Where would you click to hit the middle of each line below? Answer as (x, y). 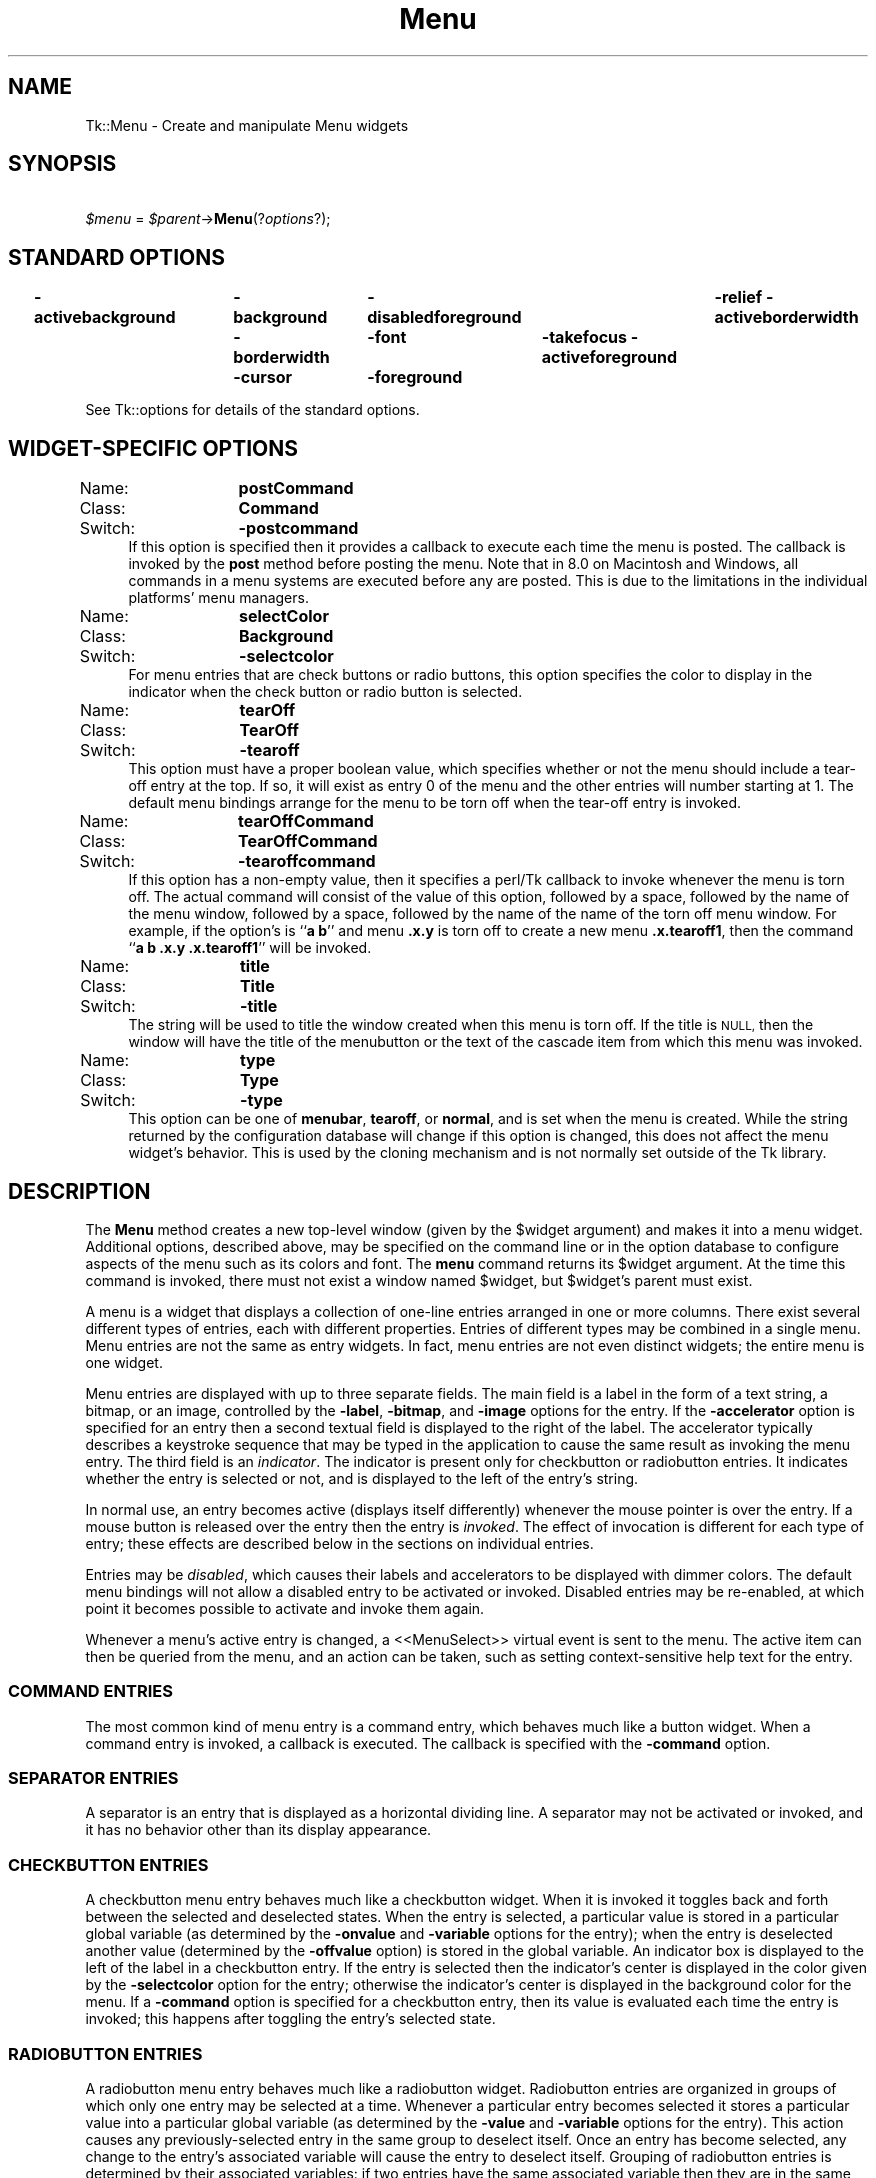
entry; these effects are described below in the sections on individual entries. (339, 1543)
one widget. (124, 1362)
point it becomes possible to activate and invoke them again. (285, 1608)
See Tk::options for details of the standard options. (252, 410)
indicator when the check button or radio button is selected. (325, 692)
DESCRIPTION (79, 1191)
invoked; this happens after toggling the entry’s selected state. (290, 2019)
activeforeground (609, 357)
